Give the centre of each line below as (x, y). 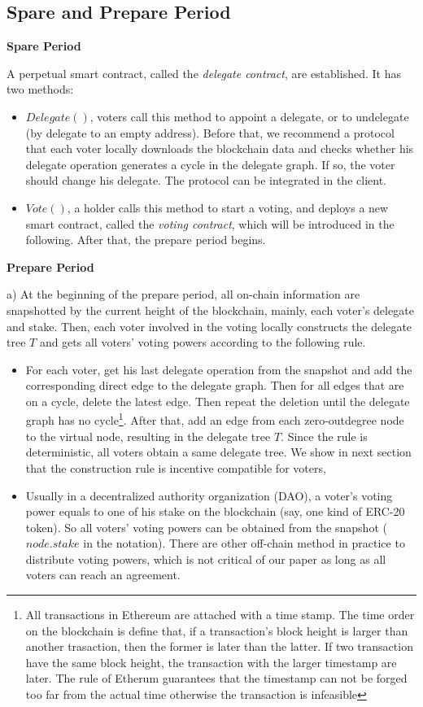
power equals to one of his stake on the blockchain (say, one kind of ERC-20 (215, 511)
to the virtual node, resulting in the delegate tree (148, 436)
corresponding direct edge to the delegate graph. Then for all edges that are (215, 385)
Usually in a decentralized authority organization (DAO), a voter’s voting (209, 495)
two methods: (40, 89)
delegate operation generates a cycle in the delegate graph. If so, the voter (210, 164)
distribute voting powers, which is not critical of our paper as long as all (206, 559)
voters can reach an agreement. (103, 575)
